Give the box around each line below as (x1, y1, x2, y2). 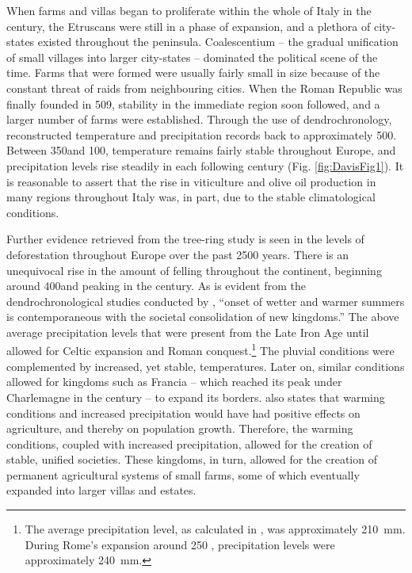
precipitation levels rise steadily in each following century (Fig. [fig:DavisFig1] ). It (6, 157, 404, 174)
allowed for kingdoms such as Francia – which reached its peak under (6, 373, 342, 390)
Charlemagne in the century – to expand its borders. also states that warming (6, 388, 385, 405)
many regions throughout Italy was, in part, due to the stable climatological (6, 189, 376, 205)
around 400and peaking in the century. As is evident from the (6, 277, 306, 294)
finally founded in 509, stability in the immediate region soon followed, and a (6, 95, 380, 112)
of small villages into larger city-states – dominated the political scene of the (6, 48, 378, 65)
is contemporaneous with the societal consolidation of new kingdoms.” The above (6, 308, 399, 325)
